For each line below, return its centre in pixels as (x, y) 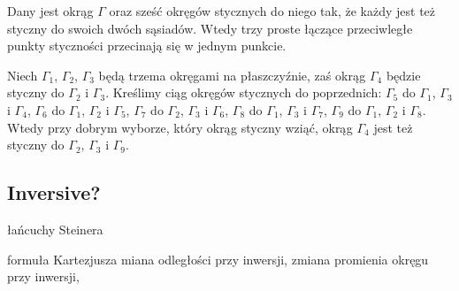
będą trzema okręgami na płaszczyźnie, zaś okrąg (232, 75)
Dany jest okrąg (50, 11)
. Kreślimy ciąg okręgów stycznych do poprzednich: (244, 92)
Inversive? (54, 192)
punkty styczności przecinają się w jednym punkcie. (147, 46)
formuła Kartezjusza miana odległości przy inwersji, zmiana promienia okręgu (218, 259)
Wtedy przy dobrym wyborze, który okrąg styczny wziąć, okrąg (180, 127)
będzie (403, 75)
